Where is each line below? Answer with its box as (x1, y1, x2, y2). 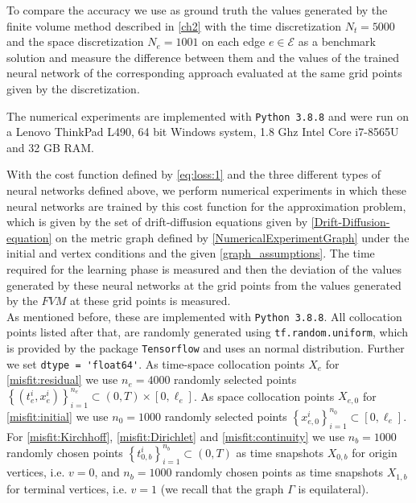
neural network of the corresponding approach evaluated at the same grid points (6, 64, 402, 81)
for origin (352, 443, 397, 460)
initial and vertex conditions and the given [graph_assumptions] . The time (6, 245, 375, 262)
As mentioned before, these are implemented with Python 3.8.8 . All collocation (6, 307, 402, 324)
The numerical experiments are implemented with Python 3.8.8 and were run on (6, 107, 409, 124)
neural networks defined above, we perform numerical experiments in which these (6, 182, 407, 198)
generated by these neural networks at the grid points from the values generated (6, 276, 402, 293)
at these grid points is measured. (70, 292, 231, 309)
